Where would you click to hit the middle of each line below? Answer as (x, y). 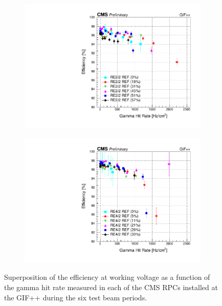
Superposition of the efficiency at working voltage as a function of (107, 277)
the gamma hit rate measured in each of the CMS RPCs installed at (111, 287)
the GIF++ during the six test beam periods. (76, 297)
